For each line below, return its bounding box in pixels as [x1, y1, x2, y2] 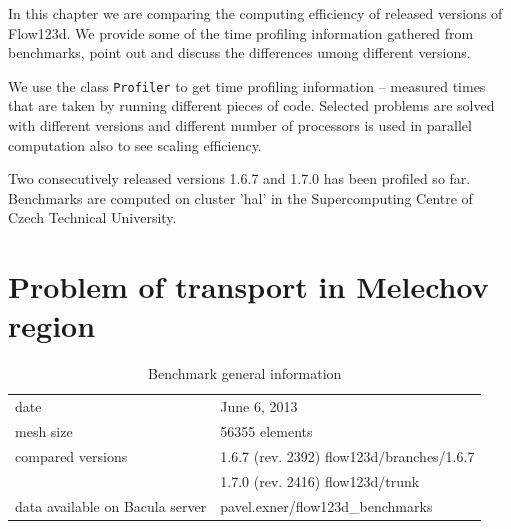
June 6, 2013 [220, 396, 298, 417]
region [8, 305, 96, 346]
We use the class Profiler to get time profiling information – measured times [8, 75, 486, 96]
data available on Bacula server [15, 495, 207, 516]
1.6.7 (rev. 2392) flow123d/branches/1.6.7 [220, 445, 475, 466]
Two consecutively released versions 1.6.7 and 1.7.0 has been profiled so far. [8, 168, 471, 189]
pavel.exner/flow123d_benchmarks [220, 495, 433, 516]
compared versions [15, 445, 128, 466]
